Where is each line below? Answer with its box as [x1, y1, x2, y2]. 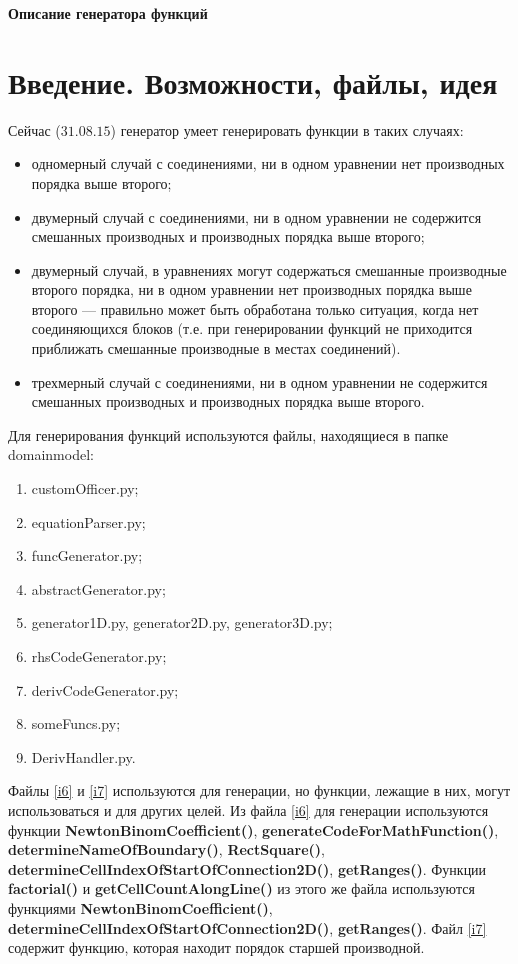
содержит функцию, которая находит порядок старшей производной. [8, 937, 425, 958]
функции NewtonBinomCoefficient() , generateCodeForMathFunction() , [8, 819, 499, 840]
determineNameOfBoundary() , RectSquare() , [8, 839, 325, 860]
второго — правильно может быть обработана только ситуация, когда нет [31, 298, 479, 319]
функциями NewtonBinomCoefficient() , [8, 897, 273, 918]
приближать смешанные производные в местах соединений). [31, 338, 401, 359]
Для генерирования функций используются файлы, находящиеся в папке [8, 424, 449, 445]
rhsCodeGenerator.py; [31, 646, 167, 666]
